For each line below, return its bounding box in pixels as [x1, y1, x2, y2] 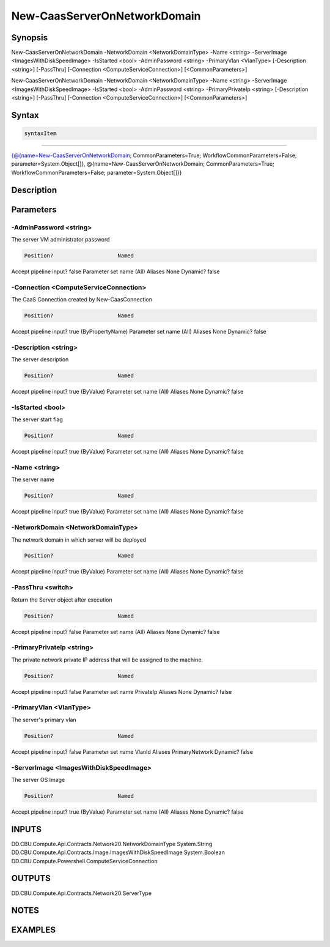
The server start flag [11, 416, 64, 423]
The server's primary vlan [11, 716, 76, 723]
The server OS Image [11, 776, 65, 783]
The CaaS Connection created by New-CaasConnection [11, 296, 153, 303]
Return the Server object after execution [11, 596, 112, 603]
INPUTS [11, 824, 42, 835]
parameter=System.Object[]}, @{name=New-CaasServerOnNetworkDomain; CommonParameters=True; [11, 160, 274, 168]
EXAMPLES [11, 925, 56, 935]
